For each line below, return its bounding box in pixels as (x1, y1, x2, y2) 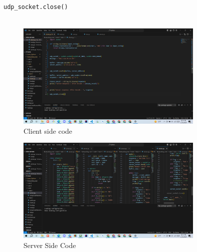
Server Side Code (23, 240, 76, 250)
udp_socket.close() (3, 3, 68, 10)
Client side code (23, 125, 72, 136)
